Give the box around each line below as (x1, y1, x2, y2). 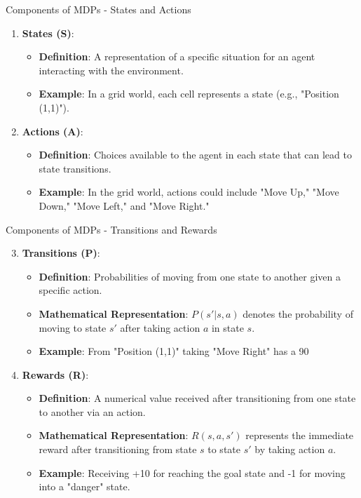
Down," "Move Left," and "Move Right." (39, 198, 210, 213)
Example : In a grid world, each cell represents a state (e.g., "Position (39, 86, 339, 101)
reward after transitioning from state (39, 442, 197, 457)
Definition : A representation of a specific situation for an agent (39, 49, 315, 64)
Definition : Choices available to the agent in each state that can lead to (39, 147, 352, 162)
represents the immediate (245, 428, 354, 443)
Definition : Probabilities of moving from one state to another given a (39, 269, 341, 283)
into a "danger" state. (39, 479, 130, 494)
